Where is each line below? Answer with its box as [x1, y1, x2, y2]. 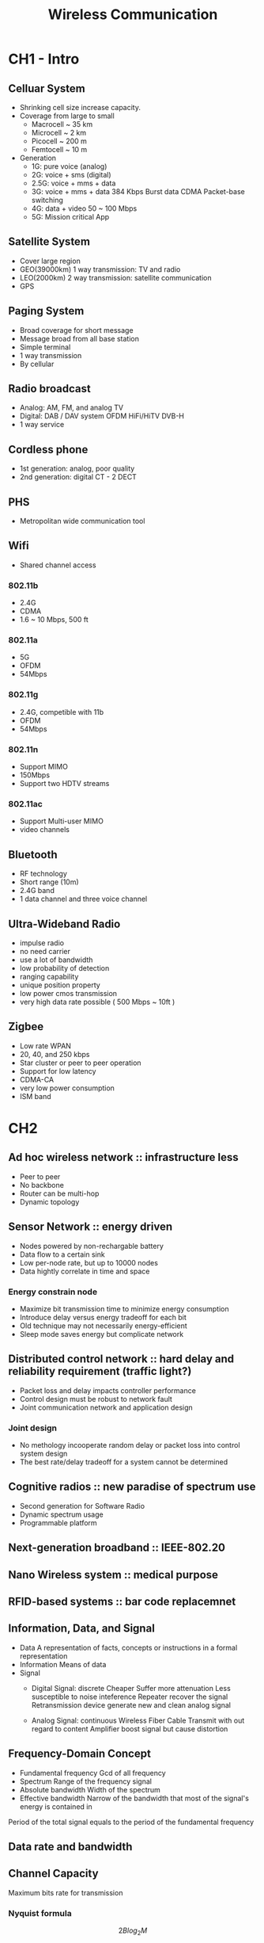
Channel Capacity [8, 1867, 99, 1880]
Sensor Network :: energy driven [8, 1220, 172, 1234]
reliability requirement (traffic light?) [8, 1365, 192, 1378]
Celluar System [8, 82, 85, 95]
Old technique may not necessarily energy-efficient [19, 1321, 187, 1330]
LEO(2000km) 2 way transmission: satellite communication [19, 273, 212, 282]
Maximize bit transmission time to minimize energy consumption [19, 1304, 229, 1313]
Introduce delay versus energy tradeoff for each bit [19, 1312, 187, 1322]
